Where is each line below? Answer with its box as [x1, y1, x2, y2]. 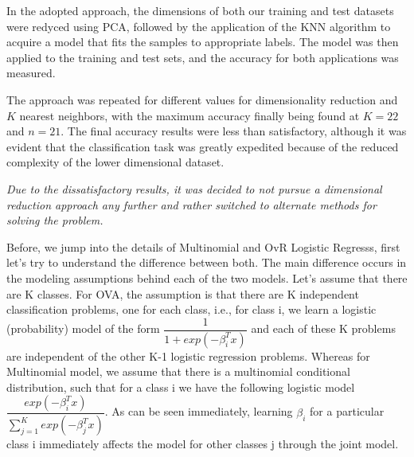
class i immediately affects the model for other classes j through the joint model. [6, 436, 399, 452]
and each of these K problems [251, 320, 396, 337]
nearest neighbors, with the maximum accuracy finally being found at [19, 107, 360, 123]
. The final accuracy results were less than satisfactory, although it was [61, 123, 407, 139]
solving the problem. [6, 212, 103, 228]
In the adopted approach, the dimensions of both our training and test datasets [6, 2, 394, 18]
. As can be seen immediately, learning [104, 403, 293, 420]
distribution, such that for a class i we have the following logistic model [6, 378, 355, 395]
